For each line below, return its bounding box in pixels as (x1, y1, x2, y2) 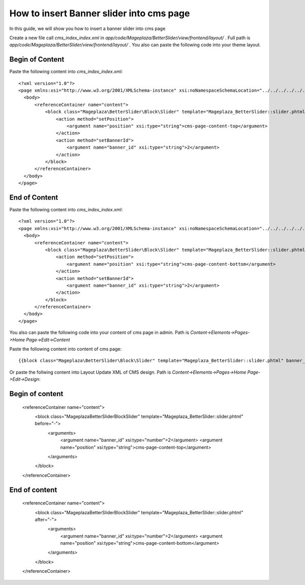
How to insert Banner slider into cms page (9, 8, 190, 19)
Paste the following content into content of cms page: (9, 346, 122, 352)
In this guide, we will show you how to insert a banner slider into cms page (9, 25, 166, 32)
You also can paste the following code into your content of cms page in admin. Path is (9, 329, 190, 336)
